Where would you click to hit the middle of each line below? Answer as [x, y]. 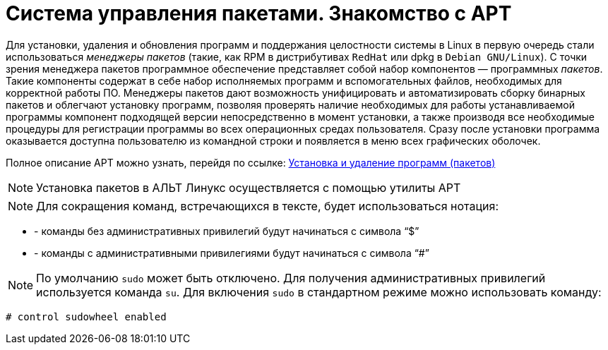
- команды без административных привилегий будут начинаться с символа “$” [227, 231]
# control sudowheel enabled [86, 316]
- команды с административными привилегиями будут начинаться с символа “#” [232, 253]
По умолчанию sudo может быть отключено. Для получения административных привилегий [291, 278]
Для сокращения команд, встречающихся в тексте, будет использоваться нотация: [267, 206]
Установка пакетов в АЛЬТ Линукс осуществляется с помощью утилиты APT [249, 187]
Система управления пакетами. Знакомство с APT [259, 13]
